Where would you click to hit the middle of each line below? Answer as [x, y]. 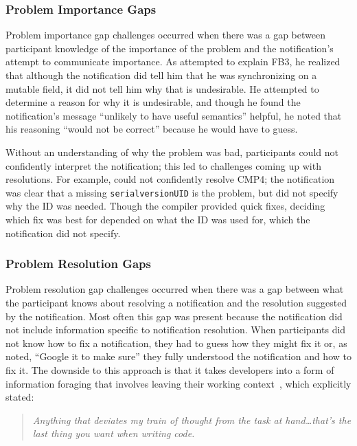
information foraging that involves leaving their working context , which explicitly [178, 383]
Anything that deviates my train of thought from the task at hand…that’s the [192, 420]
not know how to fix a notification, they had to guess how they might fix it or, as [176, 343]
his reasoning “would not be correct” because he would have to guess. [152, 129]
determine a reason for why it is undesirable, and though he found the [153, 102]
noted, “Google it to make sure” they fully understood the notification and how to [178, 356]
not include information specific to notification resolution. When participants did [176, 330]
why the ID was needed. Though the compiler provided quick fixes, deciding [165, 206]
